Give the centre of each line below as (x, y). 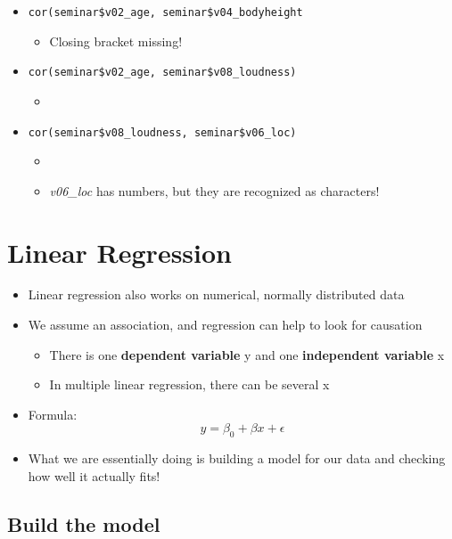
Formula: (53, 414)
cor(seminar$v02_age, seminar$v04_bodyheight (165, 12)
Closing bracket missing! (116, 41)
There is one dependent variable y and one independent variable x (247, 354)
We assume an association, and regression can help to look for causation (225, 325)
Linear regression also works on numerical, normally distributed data (216, 294)
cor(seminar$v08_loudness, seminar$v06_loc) (162, 132)
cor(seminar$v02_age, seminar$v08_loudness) (162, 73)
